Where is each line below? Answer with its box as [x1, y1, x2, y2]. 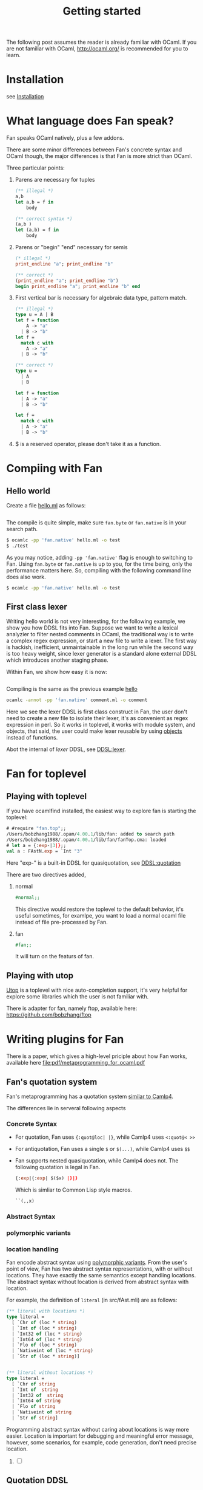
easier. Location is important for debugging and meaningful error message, [6, 1432, 194, 1440]
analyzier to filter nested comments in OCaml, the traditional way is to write [6, 631, 194, 638]
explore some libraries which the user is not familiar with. [6, 993, 149, 1000]
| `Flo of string [12, 1404, 56, 1410]
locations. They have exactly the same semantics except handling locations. [6, 1272, 196, 1279]
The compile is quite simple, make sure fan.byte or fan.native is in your [6, 518, 187, 526]
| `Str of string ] [12, 1415, 59, 1421]
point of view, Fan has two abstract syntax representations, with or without [6, 1265, 193, 1272]
